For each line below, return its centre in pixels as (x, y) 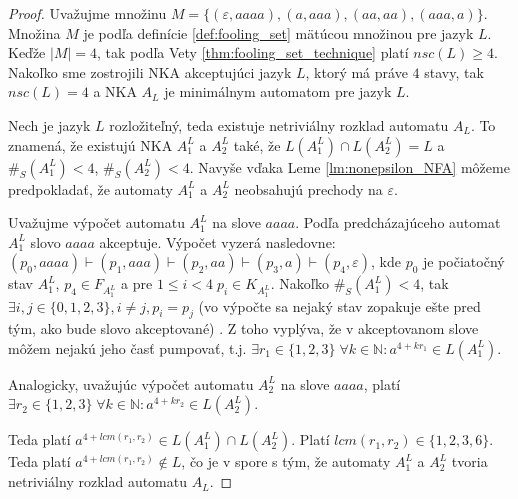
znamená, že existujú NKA (90, 144)
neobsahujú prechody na (308, 188)
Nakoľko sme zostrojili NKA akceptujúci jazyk (150, 71)
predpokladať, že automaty (90, 188)
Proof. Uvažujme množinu (87, 13)
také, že (257, 144)
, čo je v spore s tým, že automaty (286, 461)
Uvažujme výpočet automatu (96, 222)
